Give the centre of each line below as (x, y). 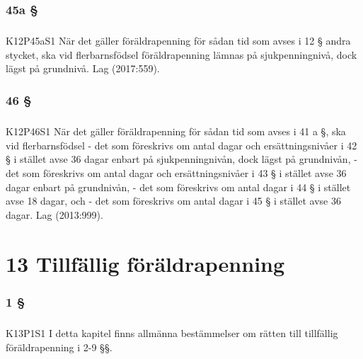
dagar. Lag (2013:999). (54, 214)
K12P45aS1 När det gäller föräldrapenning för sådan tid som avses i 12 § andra (178, 41)
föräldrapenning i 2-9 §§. (59, 347)
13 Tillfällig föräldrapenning (145, 263)
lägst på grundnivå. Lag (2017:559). (83, 68)
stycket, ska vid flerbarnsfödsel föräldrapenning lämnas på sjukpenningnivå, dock (181, 54)
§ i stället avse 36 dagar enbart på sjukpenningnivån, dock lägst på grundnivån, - (181, 159)
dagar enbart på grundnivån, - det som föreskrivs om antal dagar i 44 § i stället (178, 187)
